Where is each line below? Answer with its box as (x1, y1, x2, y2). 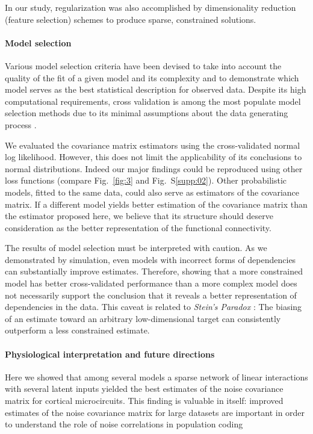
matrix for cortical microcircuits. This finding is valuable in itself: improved (5, 394, 284, 407)
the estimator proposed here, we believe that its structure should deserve (5, 209, 273, 222)
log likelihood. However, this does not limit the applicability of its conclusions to (5, 150, 302, 163)
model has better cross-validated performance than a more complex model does (5, 277, 297, 290)
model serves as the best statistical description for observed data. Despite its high (5, 83, 306, 96)
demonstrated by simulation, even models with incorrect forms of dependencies (5, 253, 296, 265)
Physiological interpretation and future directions (5, 347, 215, 360)
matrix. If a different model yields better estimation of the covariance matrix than (5, 197, 308, 210)
